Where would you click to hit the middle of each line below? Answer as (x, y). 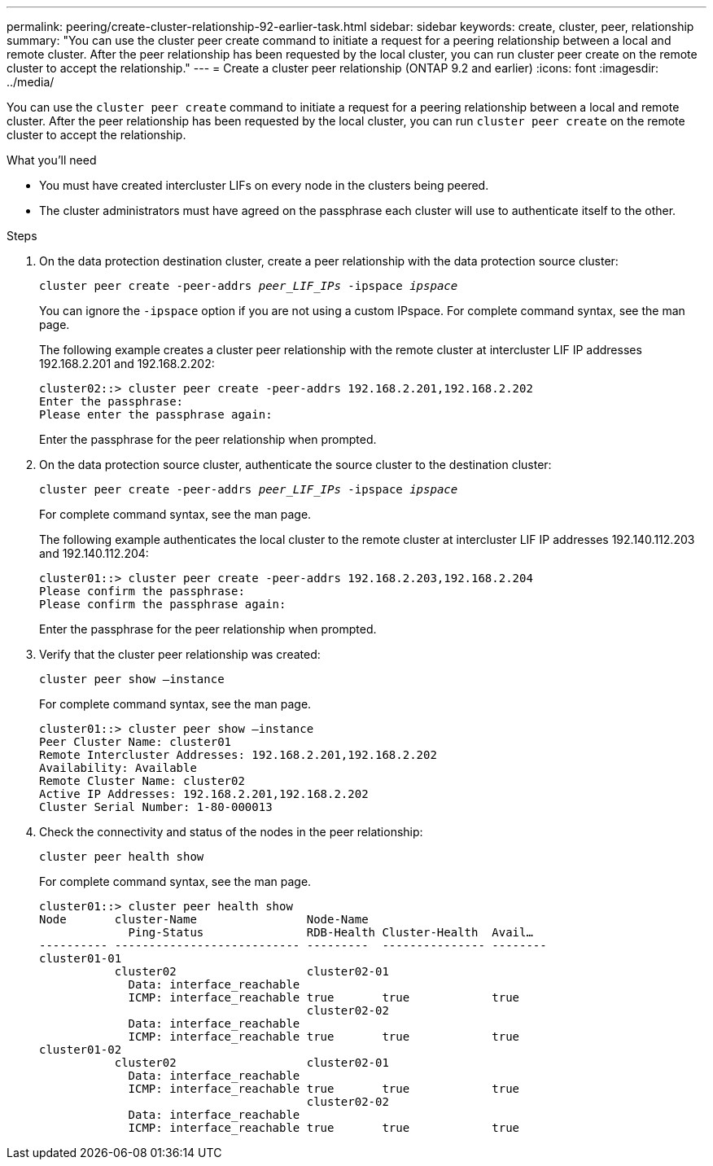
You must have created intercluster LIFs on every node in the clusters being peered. (264, 185)
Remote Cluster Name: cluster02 (142, 781)
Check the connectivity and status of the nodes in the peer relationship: (231, 832)
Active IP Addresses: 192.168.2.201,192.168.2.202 (204, 794)
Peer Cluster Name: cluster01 (136, 742)
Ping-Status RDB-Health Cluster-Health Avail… (330, 932)
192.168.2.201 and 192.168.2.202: (127, 364)
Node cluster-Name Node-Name (204, 919)
